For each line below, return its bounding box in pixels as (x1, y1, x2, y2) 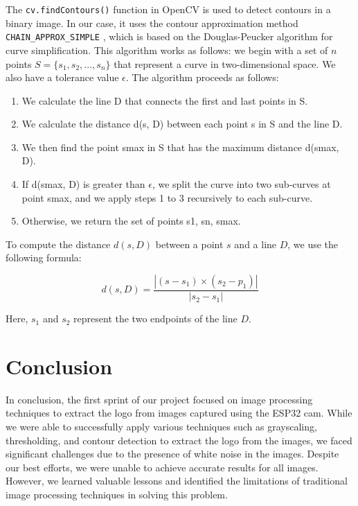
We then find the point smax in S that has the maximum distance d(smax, (21, 139, 339, 154)
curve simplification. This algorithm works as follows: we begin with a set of (6, 42, 328, 57)
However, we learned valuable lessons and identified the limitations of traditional (6, 473, 348, 488)
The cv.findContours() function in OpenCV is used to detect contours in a (6, 2, 331, 16)
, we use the (287, 236, 339, 251)
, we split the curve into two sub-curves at (152, 177, 331, 191)
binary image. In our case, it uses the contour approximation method (6, 15, 298, 30)
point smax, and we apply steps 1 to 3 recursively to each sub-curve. (21, 190, 313, 204)
